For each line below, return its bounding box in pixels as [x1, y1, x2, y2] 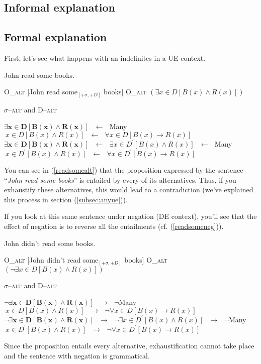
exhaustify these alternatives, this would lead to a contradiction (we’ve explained [4, 184, 253, 195]
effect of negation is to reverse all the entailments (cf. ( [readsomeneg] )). [4, 220, 224, 231]
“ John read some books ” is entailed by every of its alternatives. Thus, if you [4, 174, 236, 185]
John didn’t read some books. [4, 237, 96, 248]
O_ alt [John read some [4, 86, 78, 97]
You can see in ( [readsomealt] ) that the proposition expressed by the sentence [4, 164, 243, 175]
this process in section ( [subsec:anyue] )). [4, 194, 128, 204]
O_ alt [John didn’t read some [4, 255, 99, 265]
